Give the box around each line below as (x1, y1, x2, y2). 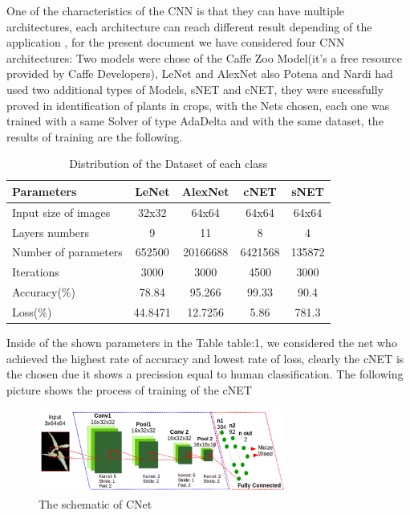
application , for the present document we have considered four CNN (6, 34, 345, 51)
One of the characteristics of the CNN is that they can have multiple (6, 2, 345, 18)
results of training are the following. (6, 128, 183, 145)
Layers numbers (12, 223, 90, 240)
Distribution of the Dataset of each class (69, 155, 268, 172)
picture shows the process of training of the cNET (6, 381, 252, 398)
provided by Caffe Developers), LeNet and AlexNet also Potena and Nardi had (6, 65, 393, 82)
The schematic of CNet (39, 496, 152, 513)
